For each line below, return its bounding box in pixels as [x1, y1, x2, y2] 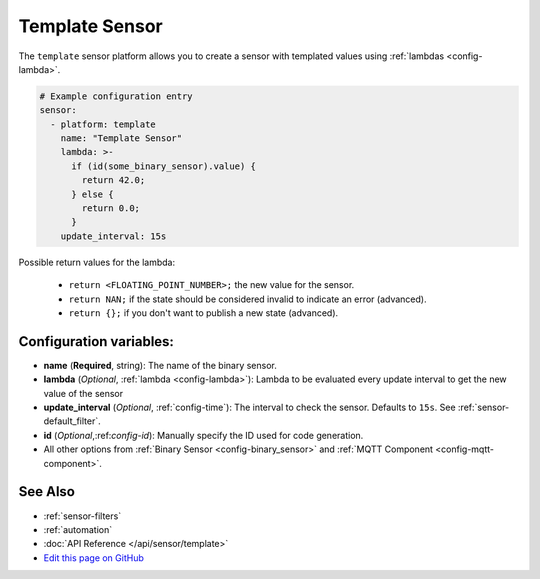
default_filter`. [43, 415, 101, 427]
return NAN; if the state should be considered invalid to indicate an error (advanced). [68, 293, 427, 305]
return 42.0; [81, 175, 146, 186]
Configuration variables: [18, 333, 175, 350]
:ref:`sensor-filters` [43, 510, 122, 522]
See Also [18, 483, 75, 500]
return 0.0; [81, 203, 140, 214]
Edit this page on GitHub [43, 551, 145, 564]
